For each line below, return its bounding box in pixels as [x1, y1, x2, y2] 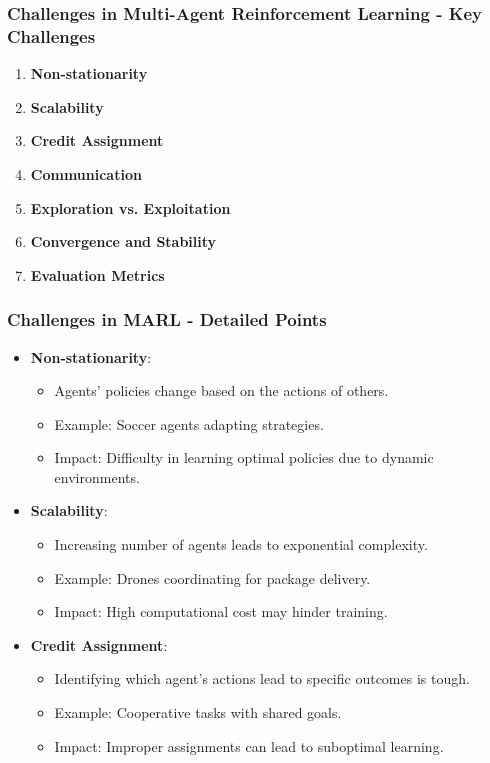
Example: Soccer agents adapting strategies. [54, 413, 324, 434]
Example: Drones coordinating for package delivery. [54, 567, 371, 588]
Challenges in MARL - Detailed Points [7, 307, 327, 332]
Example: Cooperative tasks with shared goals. [54, 702, 342, 723]
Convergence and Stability [30, 231, 217, 252]
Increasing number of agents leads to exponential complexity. [54, 534, 428, 555]
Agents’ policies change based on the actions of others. [54, 380, 389, 401]
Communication [30, 163, 142, 184]
